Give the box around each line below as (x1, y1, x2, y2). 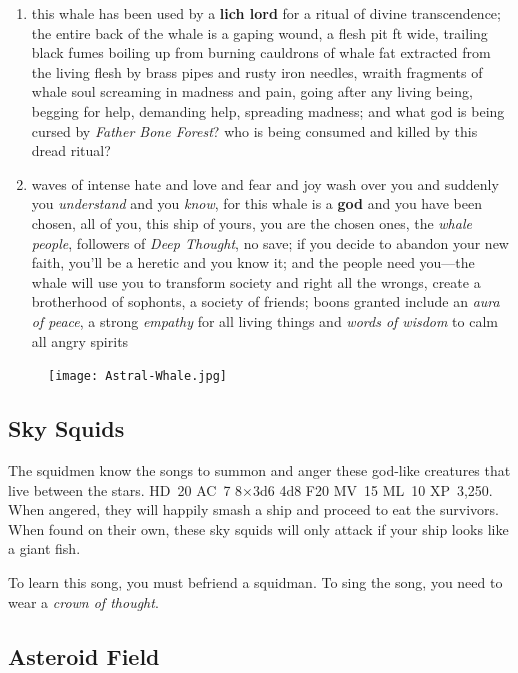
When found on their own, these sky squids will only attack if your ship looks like (8, 518, 509, 539)
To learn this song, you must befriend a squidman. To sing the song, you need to (8, 571, 503, 592)
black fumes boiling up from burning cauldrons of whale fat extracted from (31, 42, 491, 63)
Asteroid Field (8, 640, 160, 671)
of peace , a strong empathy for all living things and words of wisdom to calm (31, 310, 498, 331)
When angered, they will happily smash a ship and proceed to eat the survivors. (8, 499, 499, 520)
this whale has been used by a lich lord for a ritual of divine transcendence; (31, 3, 501, 23)
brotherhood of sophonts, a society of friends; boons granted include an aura (31, 291, 500, 312)
